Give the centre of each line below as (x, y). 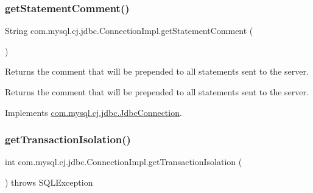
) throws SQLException (49, 182)
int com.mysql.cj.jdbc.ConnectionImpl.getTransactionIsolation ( (124, 162)
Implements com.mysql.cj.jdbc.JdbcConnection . (93, 112)
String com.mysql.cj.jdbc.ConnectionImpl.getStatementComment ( (129, 31)
